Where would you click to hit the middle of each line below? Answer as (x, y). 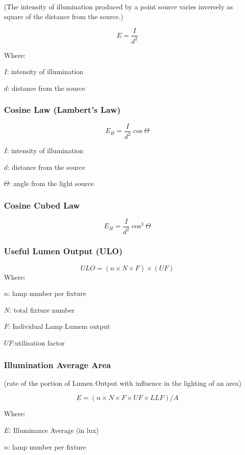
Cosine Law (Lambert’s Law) (62, 110)
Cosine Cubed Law (42, 205)
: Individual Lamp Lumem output (59, 326)
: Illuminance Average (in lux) (54, 430)
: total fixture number (42, 309)
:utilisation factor (39, 343)
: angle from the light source (51, 183)
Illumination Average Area (58, 364)
